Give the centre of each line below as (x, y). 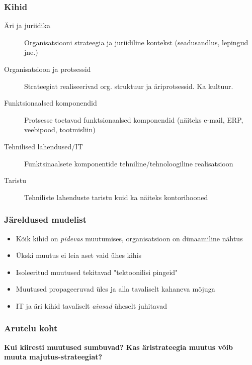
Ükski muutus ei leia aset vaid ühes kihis (79, 255)
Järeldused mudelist (45, 219)
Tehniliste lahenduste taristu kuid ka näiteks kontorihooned (116, 197)
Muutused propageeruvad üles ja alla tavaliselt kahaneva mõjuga (115, 289)
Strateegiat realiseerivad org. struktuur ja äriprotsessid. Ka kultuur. (129, 86)
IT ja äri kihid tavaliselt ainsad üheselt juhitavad (91, 305)
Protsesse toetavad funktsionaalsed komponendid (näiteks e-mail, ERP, (134, 119)
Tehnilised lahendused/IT (44, 146)
